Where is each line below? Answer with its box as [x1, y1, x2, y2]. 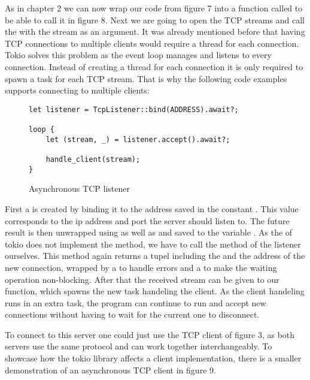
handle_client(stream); [45, 155, 141, 164]
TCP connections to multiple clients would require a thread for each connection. [5, 37, 299, 49]
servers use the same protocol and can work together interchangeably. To [5, 340, 272, 352]
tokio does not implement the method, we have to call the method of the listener [5, 237, 301, 250]
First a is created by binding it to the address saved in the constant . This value [5, 202, 299, 215]
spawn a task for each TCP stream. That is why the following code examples [5, 72, 287, 85]
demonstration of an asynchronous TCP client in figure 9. [5, 363, 216, 376]
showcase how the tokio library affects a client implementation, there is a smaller [5, 352, 302, 364]
